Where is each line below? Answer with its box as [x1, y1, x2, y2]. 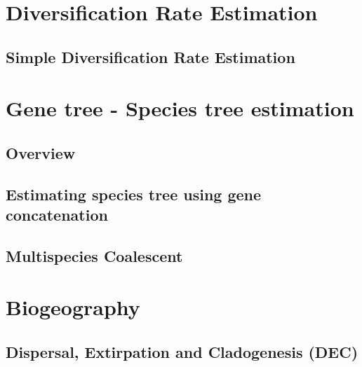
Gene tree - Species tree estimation [6, 94, 354, 123]
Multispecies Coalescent [6, 244, 183, 266]
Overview [6, 141, 76, 163]
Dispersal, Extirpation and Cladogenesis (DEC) [6, 341, 358, 363]
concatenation [6, 204, 108, 226]
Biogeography [6, 293, 140, 321]
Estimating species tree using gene [6, 183, 262, 205]
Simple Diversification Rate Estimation [6, 46, 295, 67]
